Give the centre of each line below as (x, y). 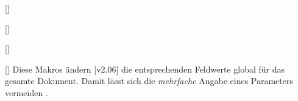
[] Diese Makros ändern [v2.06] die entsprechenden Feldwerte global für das (145, 69)
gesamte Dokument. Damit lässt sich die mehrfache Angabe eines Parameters (149, 81)
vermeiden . (27, 92)
